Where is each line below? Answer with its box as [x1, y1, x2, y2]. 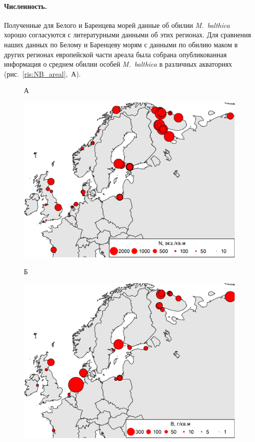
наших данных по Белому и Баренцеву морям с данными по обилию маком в [4, 39, 238, 49]
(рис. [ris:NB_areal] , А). [4, 68, 81, 79]
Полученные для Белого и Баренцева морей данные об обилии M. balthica [4, 19, 230, 30]
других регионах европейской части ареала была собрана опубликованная [4, 49, 227, 59]
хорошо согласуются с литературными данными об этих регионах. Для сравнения [4, 29, 251, 40]
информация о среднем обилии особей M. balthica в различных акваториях [4, 59, 232, 69]
